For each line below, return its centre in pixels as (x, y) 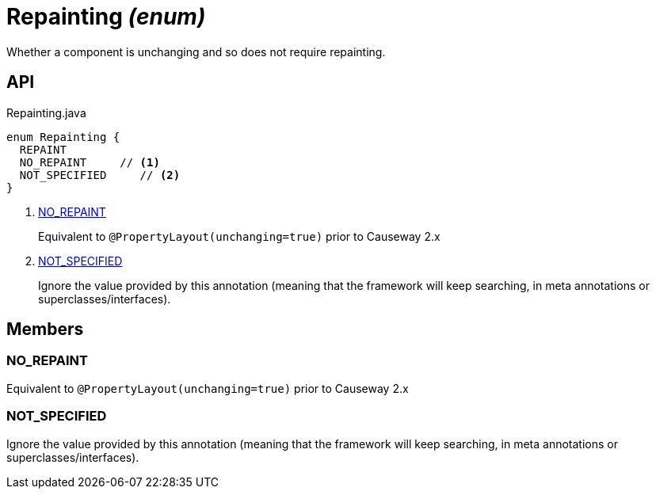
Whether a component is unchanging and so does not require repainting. (196, 51)
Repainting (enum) (106, 17)
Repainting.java (46, 112)
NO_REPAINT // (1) (90, 162)
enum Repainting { (63, 137)
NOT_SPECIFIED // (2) (100, 175)
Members (45, 329)
